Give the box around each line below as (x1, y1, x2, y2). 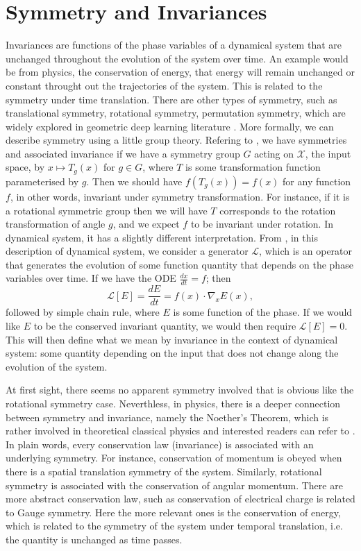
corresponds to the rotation (219, 203, 336, 217)
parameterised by (6, 173, 79, 188)
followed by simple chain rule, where (6, 305, 160, 319)
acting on (254, 146, 294, 160)
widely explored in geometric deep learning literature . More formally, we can (6, 119, 334, 133)
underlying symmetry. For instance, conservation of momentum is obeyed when (6, 450, 342, 465)
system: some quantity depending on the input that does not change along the (6, 346, 339, 360)
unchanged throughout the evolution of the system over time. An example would (6, 51, 349, 65)
